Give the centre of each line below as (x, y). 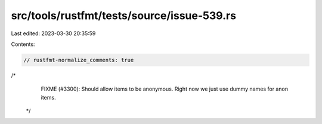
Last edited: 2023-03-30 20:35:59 (53, 33)
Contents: (23, 44)
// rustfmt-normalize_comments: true (79, 60)
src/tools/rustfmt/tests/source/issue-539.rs (124, 15)
